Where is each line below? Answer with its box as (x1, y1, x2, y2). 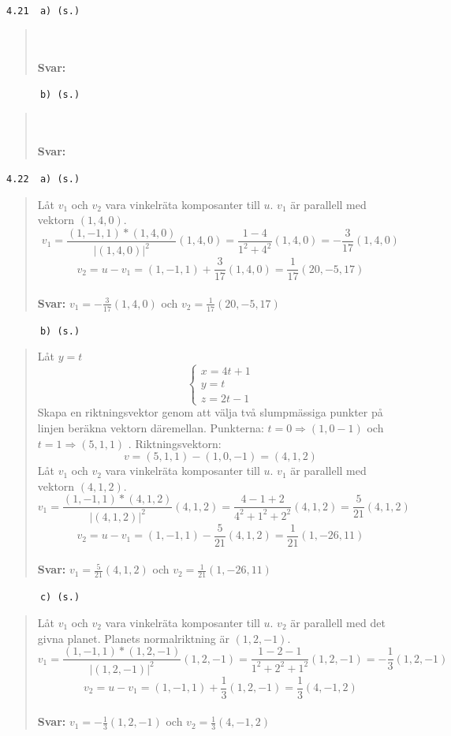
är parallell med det (290, 614, 386, 630)
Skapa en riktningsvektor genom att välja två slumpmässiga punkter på (37, 404, 383, 420)
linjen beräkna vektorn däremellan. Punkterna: (37, 420, 264, 436)
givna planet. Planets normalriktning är (37, 630, 229, 646)
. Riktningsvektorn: (128, 435, 222, 451)
